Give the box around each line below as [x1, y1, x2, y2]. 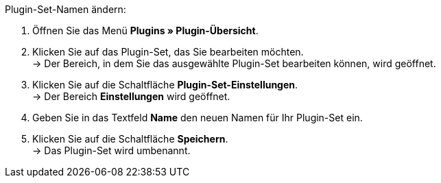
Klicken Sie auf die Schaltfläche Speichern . [32, 133, 228, 145]
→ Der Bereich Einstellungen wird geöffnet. [32, 90, 230, 102]
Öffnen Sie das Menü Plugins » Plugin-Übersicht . [32, 25, 259, 36]
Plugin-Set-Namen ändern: [5, 3, 126, 15]
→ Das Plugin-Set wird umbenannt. [32, 145, 191, 156]
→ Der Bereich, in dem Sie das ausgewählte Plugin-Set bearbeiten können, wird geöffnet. [32, 58, 436, 69]
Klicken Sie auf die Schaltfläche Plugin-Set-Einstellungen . [32, 79, 298, 90]
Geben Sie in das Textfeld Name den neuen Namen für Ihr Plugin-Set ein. [32, 112, 363, 123]
